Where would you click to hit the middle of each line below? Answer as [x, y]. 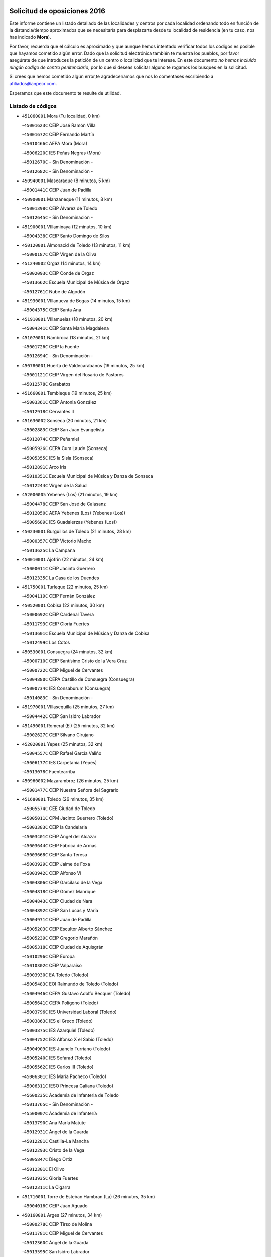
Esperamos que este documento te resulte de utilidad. [65, 93]
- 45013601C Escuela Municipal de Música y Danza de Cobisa [86, 633]
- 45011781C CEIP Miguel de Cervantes [62, 1233]
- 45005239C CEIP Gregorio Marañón [60, 938]
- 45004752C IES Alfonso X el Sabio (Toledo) [67, 1040]
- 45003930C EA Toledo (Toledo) [55, 975]
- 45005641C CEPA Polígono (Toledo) [60, 1003]
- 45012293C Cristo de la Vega [53, 1150]
